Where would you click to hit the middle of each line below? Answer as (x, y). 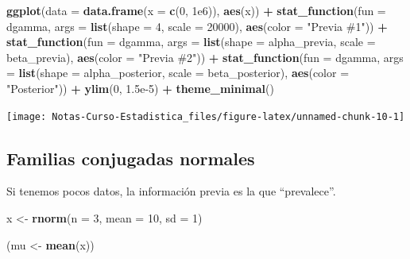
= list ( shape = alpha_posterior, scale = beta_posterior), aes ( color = (178, 73)
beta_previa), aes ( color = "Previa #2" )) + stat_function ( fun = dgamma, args (205, 57)
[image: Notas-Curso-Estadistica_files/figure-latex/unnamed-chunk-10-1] (206, 116)
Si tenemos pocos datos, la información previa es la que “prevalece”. (171, 191)
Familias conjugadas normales (131, 158)
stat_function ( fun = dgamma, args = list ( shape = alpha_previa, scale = (191, 42)
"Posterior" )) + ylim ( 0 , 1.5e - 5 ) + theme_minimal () (140, 88)
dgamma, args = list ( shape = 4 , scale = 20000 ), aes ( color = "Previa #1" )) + (197, 26)
